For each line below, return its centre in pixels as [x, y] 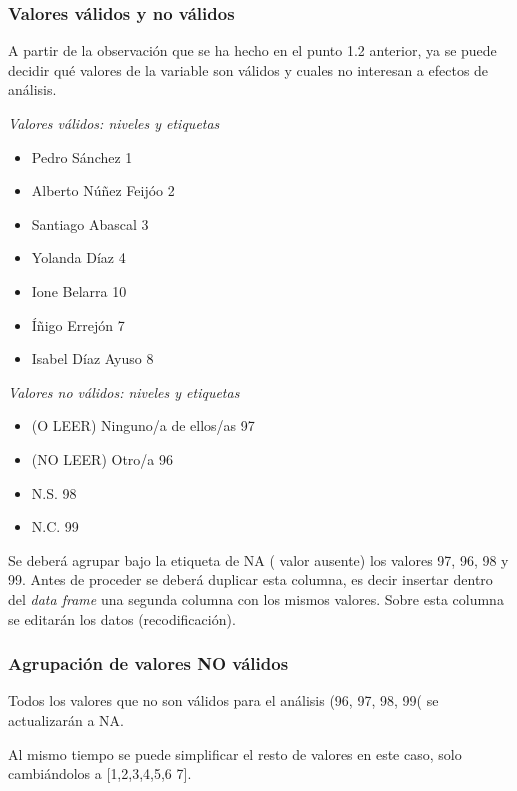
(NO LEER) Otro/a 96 [102, 458]
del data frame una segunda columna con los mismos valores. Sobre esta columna [256, 598]
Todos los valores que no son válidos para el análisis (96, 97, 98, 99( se [223, 700]
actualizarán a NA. [66, 719]
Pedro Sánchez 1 [82, 156]
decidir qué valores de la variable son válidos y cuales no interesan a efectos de [248, 69]
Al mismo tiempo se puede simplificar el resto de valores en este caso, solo [235, 753]
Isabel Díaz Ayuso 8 [92, 358]
